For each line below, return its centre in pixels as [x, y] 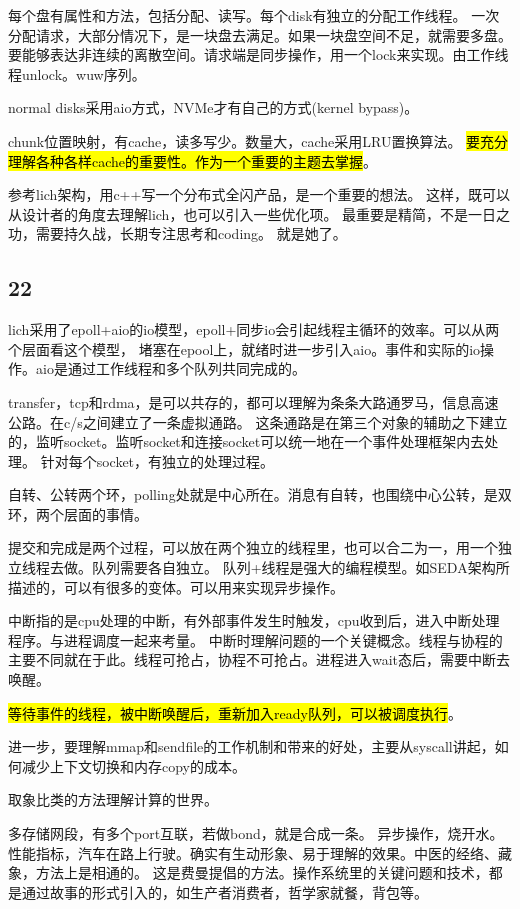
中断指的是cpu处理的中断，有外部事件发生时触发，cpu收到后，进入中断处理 [254, 620]
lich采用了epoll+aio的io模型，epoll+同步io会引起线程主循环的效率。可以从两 [254, 329]
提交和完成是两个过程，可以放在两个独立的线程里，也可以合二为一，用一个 [253, 547]
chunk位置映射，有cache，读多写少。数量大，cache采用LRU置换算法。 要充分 [258, 140]
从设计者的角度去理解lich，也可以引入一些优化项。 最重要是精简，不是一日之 [259, 213]
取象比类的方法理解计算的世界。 [113, 799]
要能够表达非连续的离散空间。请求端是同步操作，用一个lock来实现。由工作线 [258, 54]
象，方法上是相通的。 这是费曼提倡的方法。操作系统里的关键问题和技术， [248, 872]
